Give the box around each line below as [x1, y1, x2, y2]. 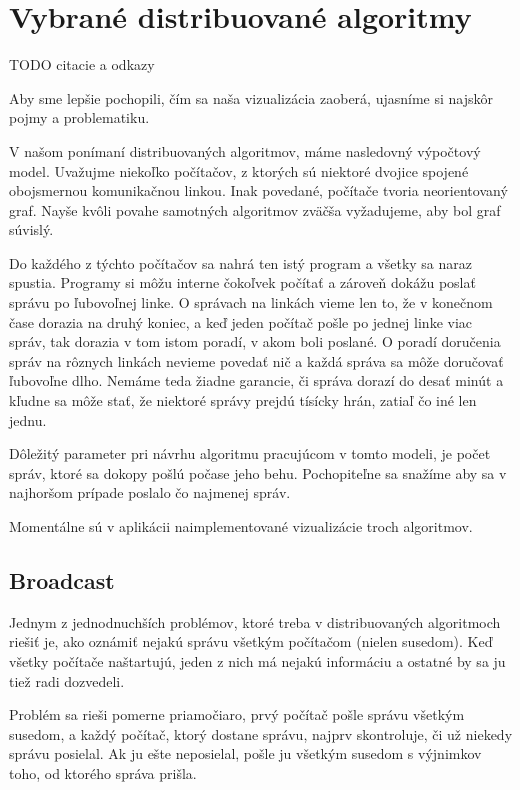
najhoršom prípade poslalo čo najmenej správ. [9, 482, 291, 503]
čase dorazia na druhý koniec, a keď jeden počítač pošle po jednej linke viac [9, 311, 473, 332]
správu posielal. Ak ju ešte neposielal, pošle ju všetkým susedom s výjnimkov [9, 743, 482, 764]
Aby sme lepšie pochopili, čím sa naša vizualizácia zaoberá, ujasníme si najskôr [9, 87, 493, 108]
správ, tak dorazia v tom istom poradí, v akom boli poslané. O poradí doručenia [9, 331, 501, 352]
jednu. [9, 409, 47, 430]
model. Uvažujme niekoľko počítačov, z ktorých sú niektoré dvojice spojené [9, 160, 469, 181]
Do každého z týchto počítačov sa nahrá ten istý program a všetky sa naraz [9, 252, 473, 273]
